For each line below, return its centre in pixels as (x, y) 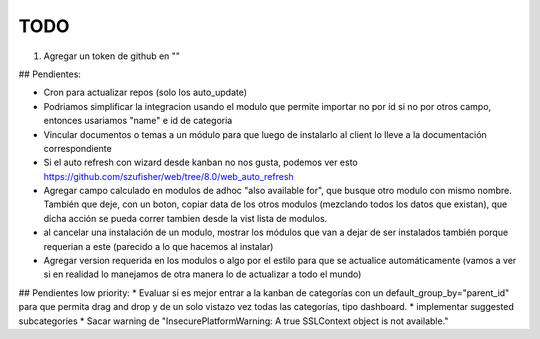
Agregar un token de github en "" (111, 56)
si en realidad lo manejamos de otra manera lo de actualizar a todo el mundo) (202, 274)
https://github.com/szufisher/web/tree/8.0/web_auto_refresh (168, 176)
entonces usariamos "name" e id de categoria (138, 121)
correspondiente (77, 148)
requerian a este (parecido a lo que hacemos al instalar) (158, 246)
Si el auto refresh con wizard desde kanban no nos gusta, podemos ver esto (201, 162)
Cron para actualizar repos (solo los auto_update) (145, 92)
